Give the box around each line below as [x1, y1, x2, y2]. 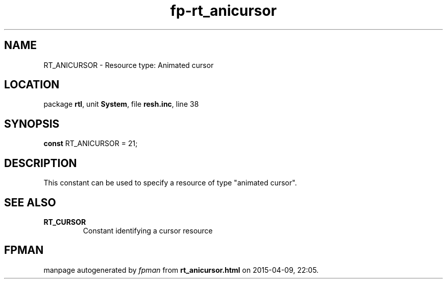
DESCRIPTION [4, 156, 77, 170]
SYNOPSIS [4, 117, 60, 130]
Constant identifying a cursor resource [83, 226, 213, 235]
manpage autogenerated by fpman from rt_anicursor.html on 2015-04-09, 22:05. [43, 265, 319, 274]
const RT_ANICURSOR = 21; [43, 139, 138, 148]
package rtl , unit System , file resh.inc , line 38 [43, 100, 199, 109]
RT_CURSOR [43, 217, 86, 226]
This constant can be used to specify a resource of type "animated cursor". [43, 178, 297, 187]
